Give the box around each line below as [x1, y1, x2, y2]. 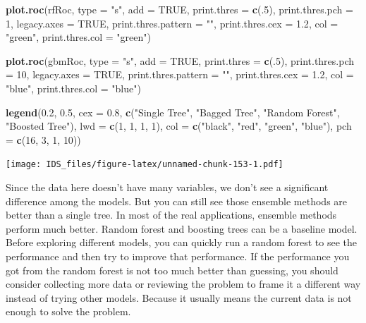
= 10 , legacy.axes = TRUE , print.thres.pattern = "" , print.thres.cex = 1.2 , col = [6, 67, 354, 82]
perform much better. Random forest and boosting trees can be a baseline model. [6, 221, 358, 236]
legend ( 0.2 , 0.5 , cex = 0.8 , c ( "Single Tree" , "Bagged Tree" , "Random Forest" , [6, 104, 340, 119]
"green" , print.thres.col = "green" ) [6, 30, 151, 44]
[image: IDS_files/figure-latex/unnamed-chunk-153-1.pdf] [6, 159, 283, 170]
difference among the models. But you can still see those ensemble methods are [6, 193, 348, 208]
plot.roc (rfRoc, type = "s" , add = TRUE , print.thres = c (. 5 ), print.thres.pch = [6, 2, 353, 16]
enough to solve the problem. [6, 304, 131, 319]
